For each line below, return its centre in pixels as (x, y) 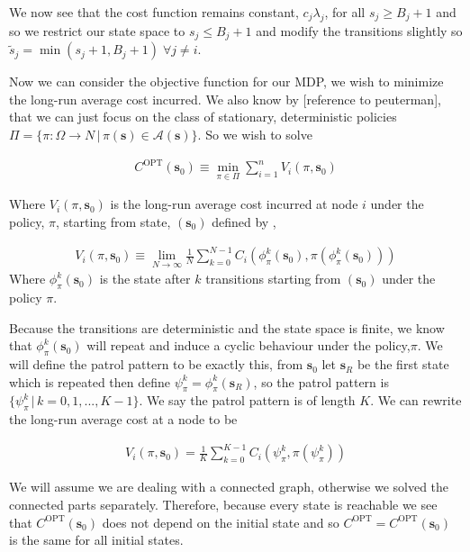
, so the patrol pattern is (321, 381)
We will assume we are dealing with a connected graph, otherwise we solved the (229, 487)
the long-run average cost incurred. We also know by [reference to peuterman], (225, 99)
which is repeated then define (90, 381)
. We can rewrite (416, 400)
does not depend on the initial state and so (221, 522)
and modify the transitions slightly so (359, 30)
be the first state (403, 364)
